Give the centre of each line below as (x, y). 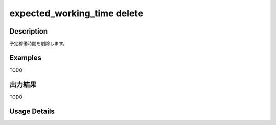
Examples (26, 58)
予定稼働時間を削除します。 (38, 44)
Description (29, 31)
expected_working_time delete (76, 13)
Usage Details (32, 111)
